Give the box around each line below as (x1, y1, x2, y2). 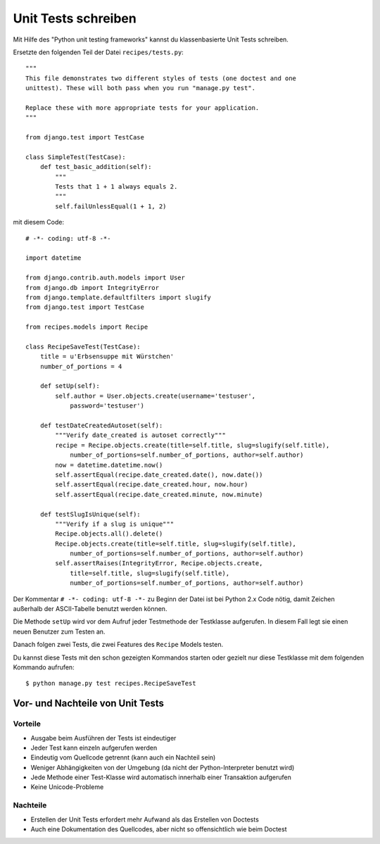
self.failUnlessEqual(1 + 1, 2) (55, 202, 167, 210)
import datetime (25, 254, 82, 262)
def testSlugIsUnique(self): (39, 510, 141, 518)
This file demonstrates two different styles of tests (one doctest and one (25, 74, 297, 82)
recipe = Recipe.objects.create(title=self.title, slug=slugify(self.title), (55, 441, 330, 449)
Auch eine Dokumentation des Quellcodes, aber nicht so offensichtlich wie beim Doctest (30, 825, 287, 833)
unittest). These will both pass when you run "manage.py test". (25, 84, 256, 92)
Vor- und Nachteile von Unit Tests (13, 698, 165, 710)
